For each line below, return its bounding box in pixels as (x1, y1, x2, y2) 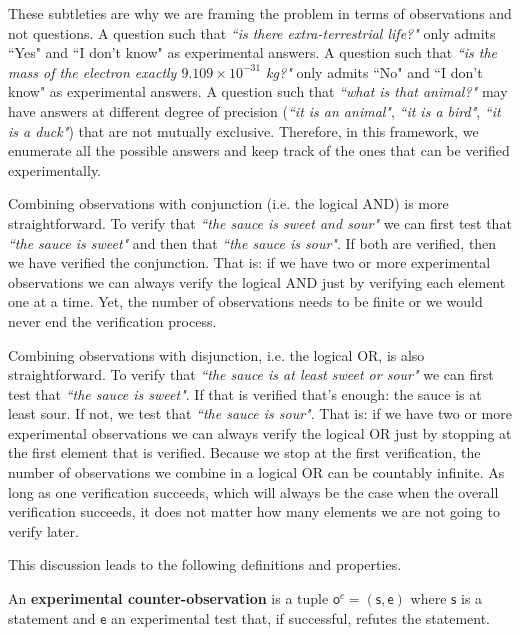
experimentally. (8, 159, 102, 180)
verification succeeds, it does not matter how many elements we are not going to (8, 501, 500, 522)
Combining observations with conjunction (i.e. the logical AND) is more (8, 193, 449, 214)
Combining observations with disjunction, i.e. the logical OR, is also (8, 344, 425, 365)
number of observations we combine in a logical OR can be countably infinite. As (8, 462, 505, 483)
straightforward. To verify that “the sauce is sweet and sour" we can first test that (8, 212, 512, 233)
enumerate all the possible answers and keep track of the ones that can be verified (8, 140, 510, 161)
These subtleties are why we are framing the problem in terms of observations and (8, 3, 512, 23)
